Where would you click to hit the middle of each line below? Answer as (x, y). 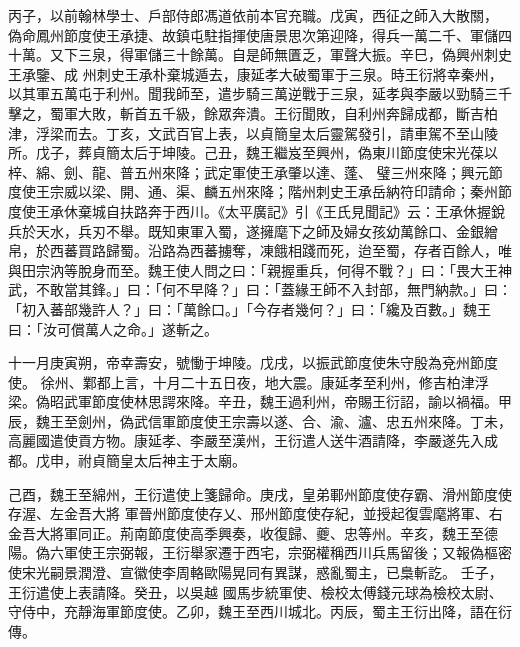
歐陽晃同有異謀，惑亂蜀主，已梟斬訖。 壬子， (353, 572)
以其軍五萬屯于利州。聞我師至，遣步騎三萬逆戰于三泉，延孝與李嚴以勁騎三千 (260, 93)
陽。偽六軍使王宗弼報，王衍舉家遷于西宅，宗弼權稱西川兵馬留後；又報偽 (246, 552)
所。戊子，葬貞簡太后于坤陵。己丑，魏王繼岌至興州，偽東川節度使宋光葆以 (253, 152)
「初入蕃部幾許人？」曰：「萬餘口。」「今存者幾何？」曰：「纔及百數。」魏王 (249, 308)
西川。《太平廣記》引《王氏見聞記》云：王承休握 (333, 210)
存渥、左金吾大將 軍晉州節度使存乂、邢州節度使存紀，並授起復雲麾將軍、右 (255, 513)
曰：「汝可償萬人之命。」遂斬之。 (113, 328)
